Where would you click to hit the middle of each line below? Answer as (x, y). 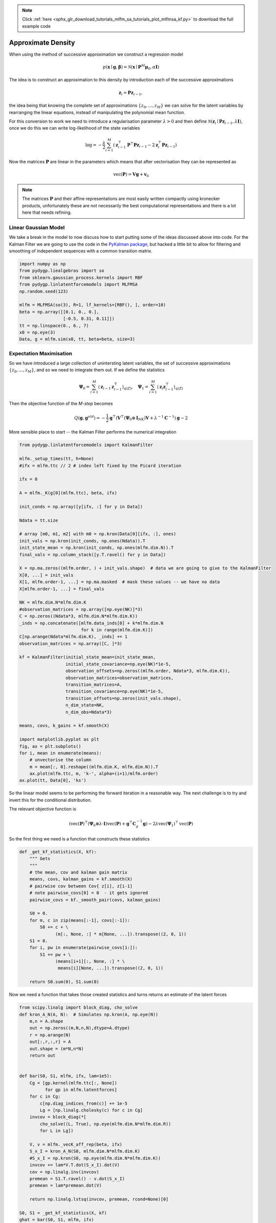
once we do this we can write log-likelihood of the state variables (75, 128)
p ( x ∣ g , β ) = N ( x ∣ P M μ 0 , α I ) (131, 67)
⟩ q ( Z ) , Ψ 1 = (135, 387)
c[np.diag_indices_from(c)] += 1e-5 (84, 1103)
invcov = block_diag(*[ (58, 1117)
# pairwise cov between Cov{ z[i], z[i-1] (81, 886)
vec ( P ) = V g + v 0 (131, 175)
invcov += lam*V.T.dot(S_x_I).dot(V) (75, 1165)
